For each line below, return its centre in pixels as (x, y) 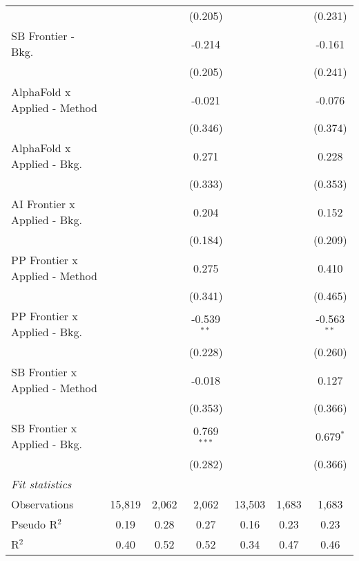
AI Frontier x (43, 204)
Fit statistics (41, 484)
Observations (42, 504)
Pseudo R (35, 524)
